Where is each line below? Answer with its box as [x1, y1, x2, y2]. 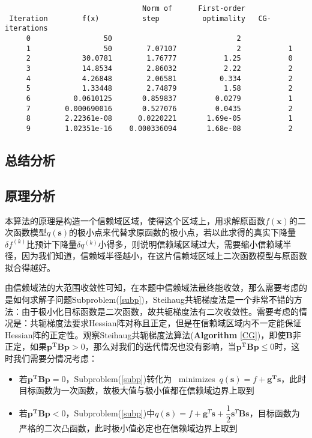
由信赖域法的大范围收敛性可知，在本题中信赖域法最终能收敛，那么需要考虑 [5, 281, 299, 294]
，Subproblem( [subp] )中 [65, 407, 155, 419]
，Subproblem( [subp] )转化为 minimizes [65, 372, 215, 385]
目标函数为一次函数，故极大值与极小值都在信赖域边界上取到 [19, 384, 254, 397]
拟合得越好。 [5, 261, 55, 273]
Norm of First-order [142, 4, 245, 13]
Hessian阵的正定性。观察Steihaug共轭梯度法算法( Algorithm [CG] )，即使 [5, 328, 286, 341]
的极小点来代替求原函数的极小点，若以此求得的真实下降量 [69, 226, 296, 239]
